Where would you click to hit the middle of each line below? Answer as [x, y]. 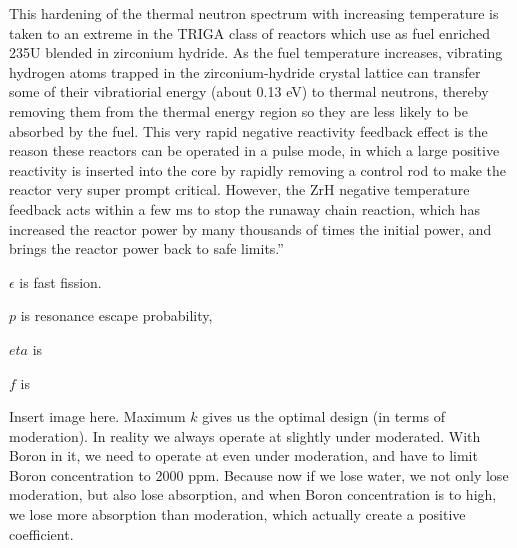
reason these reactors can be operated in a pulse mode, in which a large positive [254, 150]
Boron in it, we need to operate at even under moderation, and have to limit [243, 455]
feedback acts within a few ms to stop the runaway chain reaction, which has [244, 208]
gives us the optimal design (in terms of [323, 416]
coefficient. [41, 533]
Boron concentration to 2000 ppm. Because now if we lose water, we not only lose [259, 474]
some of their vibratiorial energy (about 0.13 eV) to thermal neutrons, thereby [249, 91]
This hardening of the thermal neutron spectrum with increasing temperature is [254, 13]
